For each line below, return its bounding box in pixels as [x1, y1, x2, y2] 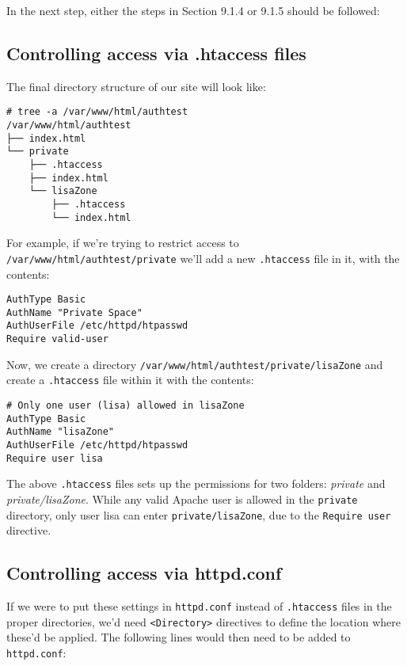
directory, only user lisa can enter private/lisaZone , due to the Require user [6, 506, 391, 523]
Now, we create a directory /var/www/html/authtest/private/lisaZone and [6, 356, 383, 372]
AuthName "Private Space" [6, 306, 143, 318]
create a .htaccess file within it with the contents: [6, 371, 254, 388]
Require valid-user [6, 333, 108, 345]
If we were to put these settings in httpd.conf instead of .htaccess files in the [6, 598, 392, 615]
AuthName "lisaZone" [6, 426, 115, 438]
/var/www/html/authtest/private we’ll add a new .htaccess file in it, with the [6, 249, 400, 266]
